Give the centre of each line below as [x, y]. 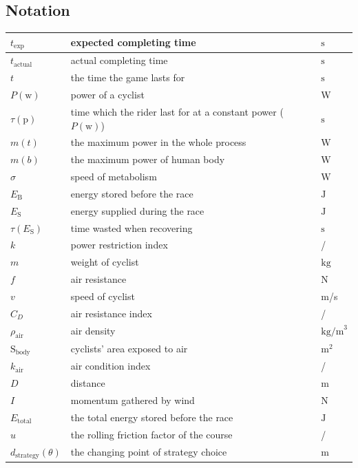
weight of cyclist [105, 262]
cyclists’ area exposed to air [129, 349]
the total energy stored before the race [152, 417]
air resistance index [111, 313]
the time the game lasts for [128, 77]
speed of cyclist [103, 296]
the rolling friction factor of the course [151, 434]
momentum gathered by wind [133, 400]
